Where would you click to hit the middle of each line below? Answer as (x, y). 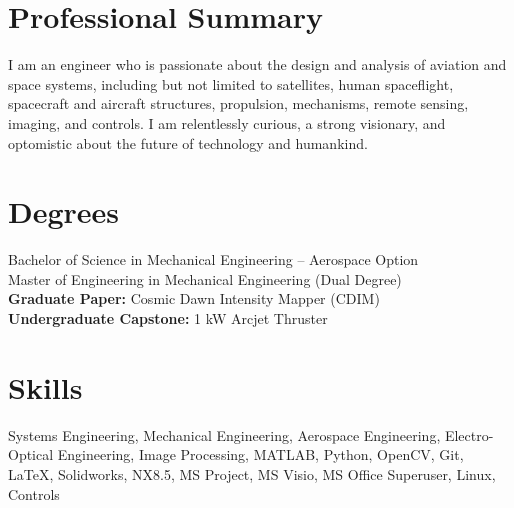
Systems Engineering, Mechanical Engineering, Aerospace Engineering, (224, 434)
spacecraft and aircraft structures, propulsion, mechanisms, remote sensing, (238, 103)
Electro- (469, 434)
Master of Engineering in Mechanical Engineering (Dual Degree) (205, 278)
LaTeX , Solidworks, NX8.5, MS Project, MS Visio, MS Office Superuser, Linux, (252, 473)
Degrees (64, 211)
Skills (45, 386)
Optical (31, 454)
